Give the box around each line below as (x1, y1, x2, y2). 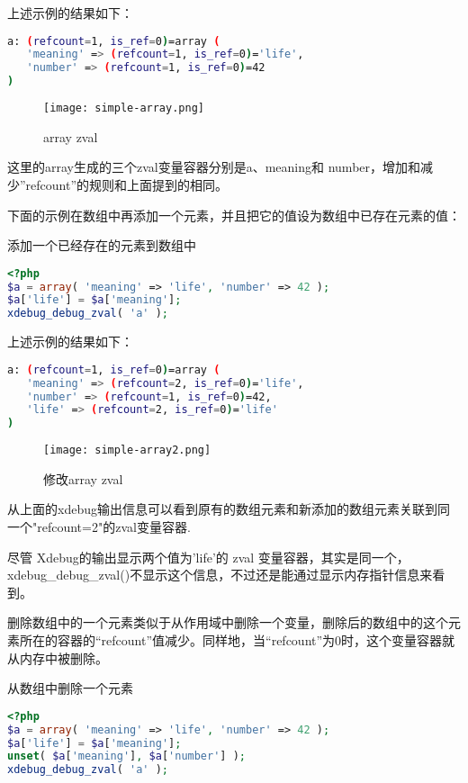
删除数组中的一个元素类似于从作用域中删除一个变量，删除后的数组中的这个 (7, 613, 448, 632)
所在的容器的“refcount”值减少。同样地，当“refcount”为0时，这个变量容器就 (19, 631, 455, 649)
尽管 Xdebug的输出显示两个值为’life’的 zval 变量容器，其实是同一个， (7, 547, 409, 566)
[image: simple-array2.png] (43, 444, 211, 457)
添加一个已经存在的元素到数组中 (7, 236, 196, 255)
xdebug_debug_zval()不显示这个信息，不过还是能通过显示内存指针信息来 (7, 565, 433, 584)
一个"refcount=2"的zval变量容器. (7, 517, 191, 536)
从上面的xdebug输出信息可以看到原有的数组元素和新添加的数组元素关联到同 (7, 499, 450, 518)
